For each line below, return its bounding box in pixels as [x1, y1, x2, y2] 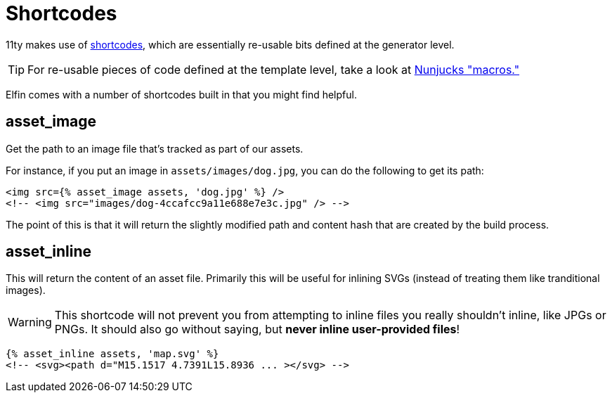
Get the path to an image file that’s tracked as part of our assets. [6, 142, 304, 155]
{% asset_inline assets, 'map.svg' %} [6, 348, 219, 360]
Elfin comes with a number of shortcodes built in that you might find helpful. [6, 88, 357, 101]
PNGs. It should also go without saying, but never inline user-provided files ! [54, 322, 460, 337]
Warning [8, 315, 52, 330]
